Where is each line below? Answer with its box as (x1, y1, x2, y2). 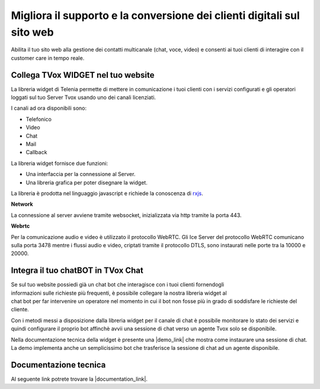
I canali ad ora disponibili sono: (11, 104, 87, 112)
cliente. (11, 306, 29, 313)
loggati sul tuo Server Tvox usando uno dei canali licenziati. (11, 94, 156, 101)
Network (11, 200, 33, 208)
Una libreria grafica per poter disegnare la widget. (25, 178, 148, 186)
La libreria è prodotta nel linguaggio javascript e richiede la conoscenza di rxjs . (11, 190, 204, 197)
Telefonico (25, 116, 52, 123)
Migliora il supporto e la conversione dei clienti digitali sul (11, 9, 300, 22)
